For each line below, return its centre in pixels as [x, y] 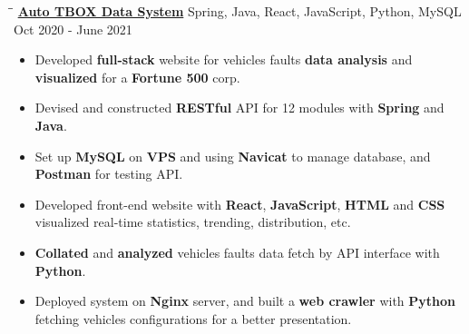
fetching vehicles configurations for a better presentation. [193, 318]
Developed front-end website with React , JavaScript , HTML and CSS [240, 204]
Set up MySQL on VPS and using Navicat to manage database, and [233, 156]
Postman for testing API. [109, 174]
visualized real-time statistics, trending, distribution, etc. [193, 222]
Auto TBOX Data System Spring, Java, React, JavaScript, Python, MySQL [239, 11]
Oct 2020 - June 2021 [73, 29]
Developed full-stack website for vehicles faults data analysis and [224, 59]
